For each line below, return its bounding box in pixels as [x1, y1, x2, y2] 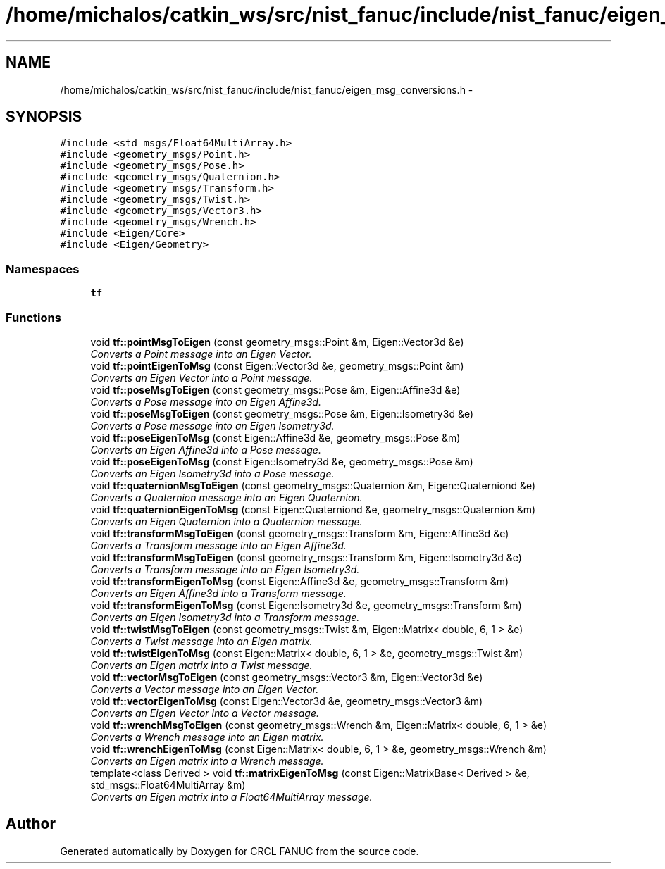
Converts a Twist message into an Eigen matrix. [90, 634, 313, 647]
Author [6, 815, 56, 833]
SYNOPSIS [6, 108, 82, 126]
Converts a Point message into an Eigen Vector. [90, 347, 312, 360]
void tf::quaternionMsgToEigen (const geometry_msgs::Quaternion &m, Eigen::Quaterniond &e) [90, 479, 536, 492]
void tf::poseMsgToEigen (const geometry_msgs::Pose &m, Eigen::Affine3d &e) [90, 383, 461, 396]
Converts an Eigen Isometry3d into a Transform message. [90, 611, 360, 623]
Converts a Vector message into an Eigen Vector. [90, 682, 319, 695]
